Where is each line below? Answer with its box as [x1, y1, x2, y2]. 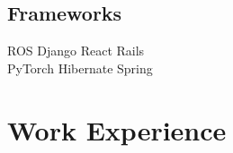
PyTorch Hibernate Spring [7, 58, 153, 77]
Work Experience [7, 111, 227, 148]
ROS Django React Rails [7, 41, 145, 60]
